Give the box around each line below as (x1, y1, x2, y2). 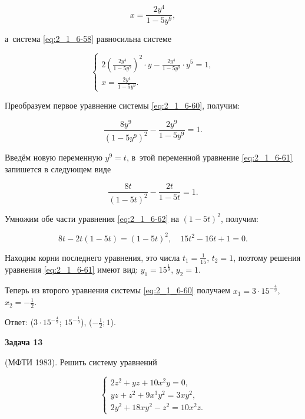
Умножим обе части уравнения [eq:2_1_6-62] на (5, 212, 179, 224)
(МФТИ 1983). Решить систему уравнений (5, 355, 157, 368)
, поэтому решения (233, 251, 301, 263)
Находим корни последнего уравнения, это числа (5, 251, 180, 263)
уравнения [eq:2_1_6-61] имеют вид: (5, 263, 138, 276)
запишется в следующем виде (5, 162, 111, 175)
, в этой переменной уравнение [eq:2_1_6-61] (126, 151, 293, 163)
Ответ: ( (5, 316, 34, 328)
